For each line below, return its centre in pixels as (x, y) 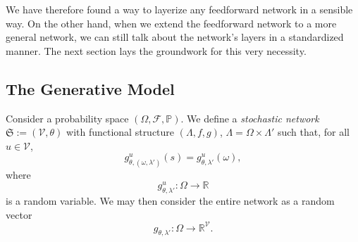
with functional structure (121, 132)
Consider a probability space (67, 118)
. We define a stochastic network (250, 118)
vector (19, 214)
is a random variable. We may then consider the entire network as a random (170, 200)
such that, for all (314, 132)
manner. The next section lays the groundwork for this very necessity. (156, 50)
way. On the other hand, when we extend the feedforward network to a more (171, 23)
